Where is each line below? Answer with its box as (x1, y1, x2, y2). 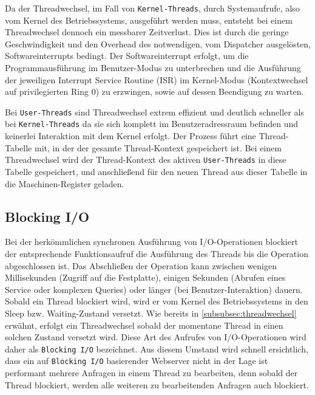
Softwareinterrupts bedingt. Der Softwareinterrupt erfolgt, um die (5, 49, 249, 62)
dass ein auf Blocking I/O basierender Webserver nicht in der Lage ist (5, 354, 268, 367)
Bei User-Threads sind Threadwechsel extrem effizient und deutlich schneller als (5, 105, 304, 118)
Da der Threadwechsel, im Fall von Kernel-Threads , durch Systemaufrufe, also (5, 2, 300, 14)
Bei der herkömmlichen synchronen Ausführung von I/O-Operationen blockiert (5, 235, 298, 248)
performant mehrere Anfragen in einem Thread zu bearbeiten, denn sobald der (5, 366, 298, 379)
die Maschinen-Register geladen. (5, 177, 124, 190)
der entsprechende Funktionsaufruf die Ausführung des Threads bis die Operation (5, 247, 308, 259)
